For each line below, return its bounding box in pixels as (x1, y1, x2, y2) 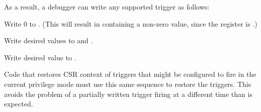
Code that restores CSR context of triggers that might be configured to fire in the (4, 69, 256, 79)
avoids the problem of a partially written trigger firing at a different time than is (4, 88, 252, 99)
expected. (4, 98, 33, 109)
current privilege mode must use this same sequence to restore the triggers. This (4, 78, 251, 89)
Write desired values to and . (4, 35, 93, 46)
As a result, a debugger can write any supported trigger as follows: (4, 2, 210, 12)
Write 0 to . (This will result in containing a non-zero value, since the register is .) (4, 18, 257, 29)
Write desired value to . (4, 52, 76, 62)
